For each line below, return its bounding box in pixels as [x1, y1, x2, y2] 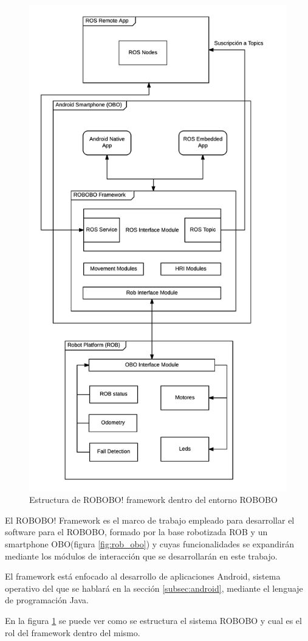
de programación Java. [5, 594, 89, 606]
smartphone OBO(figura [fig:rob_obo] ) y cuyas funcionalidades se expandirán [5, 537, 294, 550]
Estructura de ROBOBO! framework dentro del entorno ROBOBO [29, 493, 278, 506]
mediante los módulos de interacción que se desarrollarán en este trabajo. [5, 549, 278, 562]
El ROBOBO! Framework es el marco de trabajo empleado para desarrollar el [5, 513, 295, 526]
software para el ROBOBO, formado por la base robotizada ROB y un [5, 525, 268, 538]
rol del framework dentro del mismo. [5, 626, 140, 639]
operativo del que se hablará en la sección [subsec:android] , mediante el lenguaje [5, 581, 303, 594]
